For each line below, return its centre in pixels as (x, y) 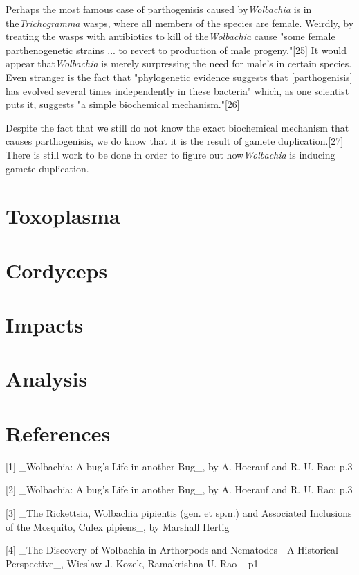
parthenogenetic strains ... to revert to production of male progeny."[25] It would (176, 50)
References (58, 433)
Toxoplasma (63, 216)
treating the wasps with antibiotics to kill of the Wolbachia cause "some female (171, 36)
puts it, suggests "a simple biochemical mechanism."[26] (123, 104)
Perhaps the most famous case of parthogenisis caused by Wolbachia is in (159, 9)
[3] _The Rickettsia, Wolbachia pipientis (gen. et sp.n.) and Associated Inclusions (179, 512)
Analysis (47, 379)
